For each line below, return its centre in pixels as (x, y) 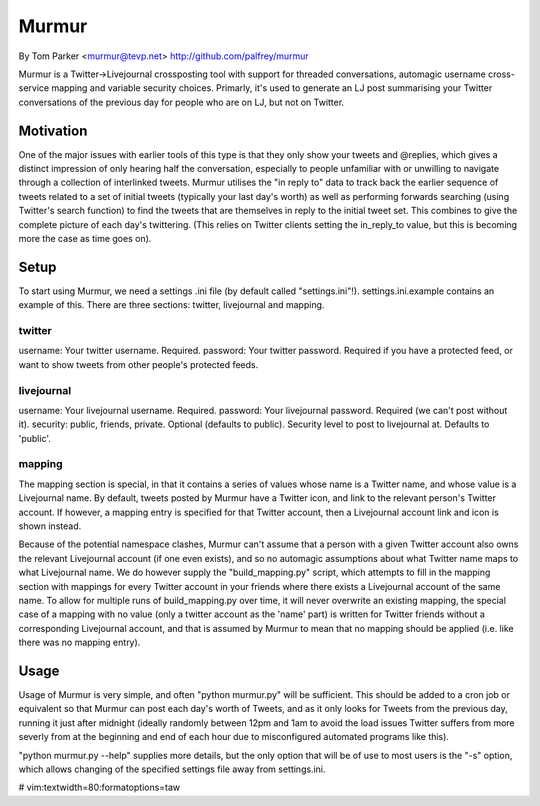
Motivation (53, 130)
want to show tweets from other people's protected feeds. (138, 364)
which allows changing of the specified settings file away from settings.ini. (172, 769)
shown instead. (50, 526)
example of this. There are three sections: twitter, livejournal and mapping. (171, 305)
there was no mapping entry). (79, 642)
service (34, 88)
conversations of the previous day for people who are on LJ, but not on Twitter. (181, 102)
